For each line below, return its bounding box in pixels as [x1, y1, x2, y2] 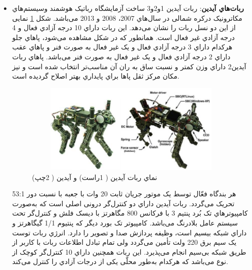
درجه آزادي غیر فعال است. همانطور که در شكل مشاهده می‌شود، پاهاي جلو [12, 32, 235, 42]
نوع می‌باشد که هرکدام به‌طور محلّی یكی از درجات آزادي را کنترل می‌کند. [12, 256, 228, 267]
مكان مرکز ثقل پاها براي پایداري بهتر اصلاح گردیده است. [12, 71, 179, 81]
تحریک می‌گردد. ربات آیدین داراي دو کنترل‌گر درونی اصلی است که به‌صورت [12, 198, 235, 208]
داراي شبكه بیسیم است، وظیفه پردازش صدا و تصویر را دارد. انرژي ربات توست [12, 227, 247, 237]
